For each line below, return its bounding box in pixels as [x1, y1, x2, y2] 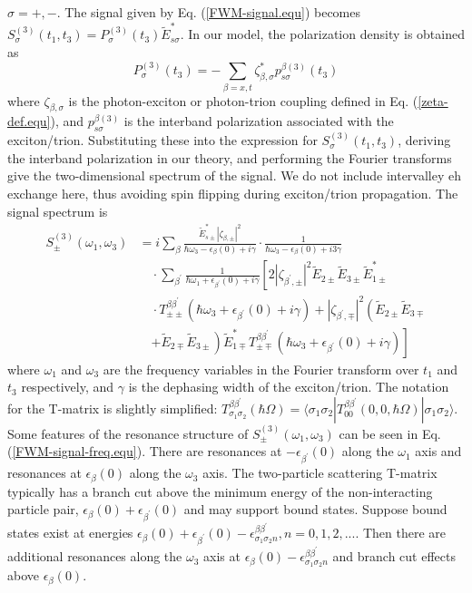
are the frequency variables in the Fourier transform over [103, 359, 419, 378]
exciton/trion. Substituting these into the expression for [7, 131, 318, 150]
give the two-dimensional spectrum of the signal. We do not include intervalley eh [7, 166, 462, 185]
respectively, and [21, 377, 114, 396]
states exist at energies [7, 523, 133, 542]
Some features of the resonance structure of [7, 423, 249, 442]
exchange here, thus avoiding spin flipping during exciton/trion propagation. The [7, 183, 458, 202]
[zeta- [418, 91, 448, 110]
